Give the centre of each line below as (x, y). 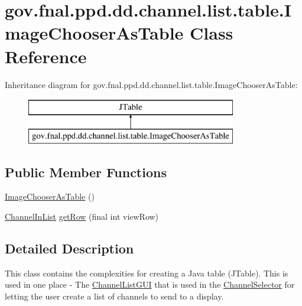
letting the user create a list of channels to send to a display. (114, 296)
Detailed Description (69, 248)
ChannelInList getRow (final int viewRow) (82, 217)
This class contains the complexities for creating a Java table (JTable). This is (147, 273)
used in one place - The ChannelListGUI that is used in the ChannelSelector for (150, 284)
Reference (46, 56)
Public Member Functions (86, 172)
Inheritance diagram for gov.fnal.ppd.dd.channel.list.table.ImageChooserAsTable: (151, 84)
